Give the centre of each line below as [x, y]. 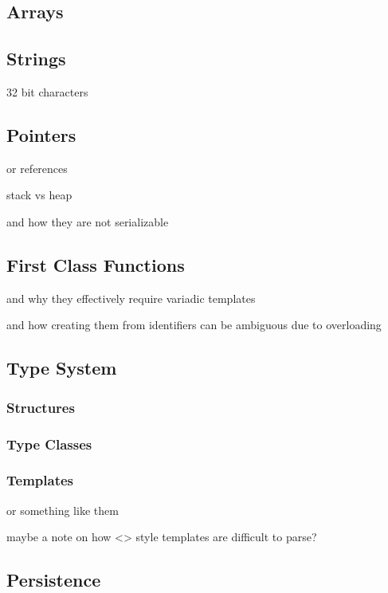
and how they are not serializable [88, 221]
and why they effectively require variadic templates [131, 298]
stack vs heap [39, 195]
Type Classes [49, 444]
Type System [62, 368]
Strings [36, 59]
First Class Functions [96, 264]
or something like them [63, 510]
